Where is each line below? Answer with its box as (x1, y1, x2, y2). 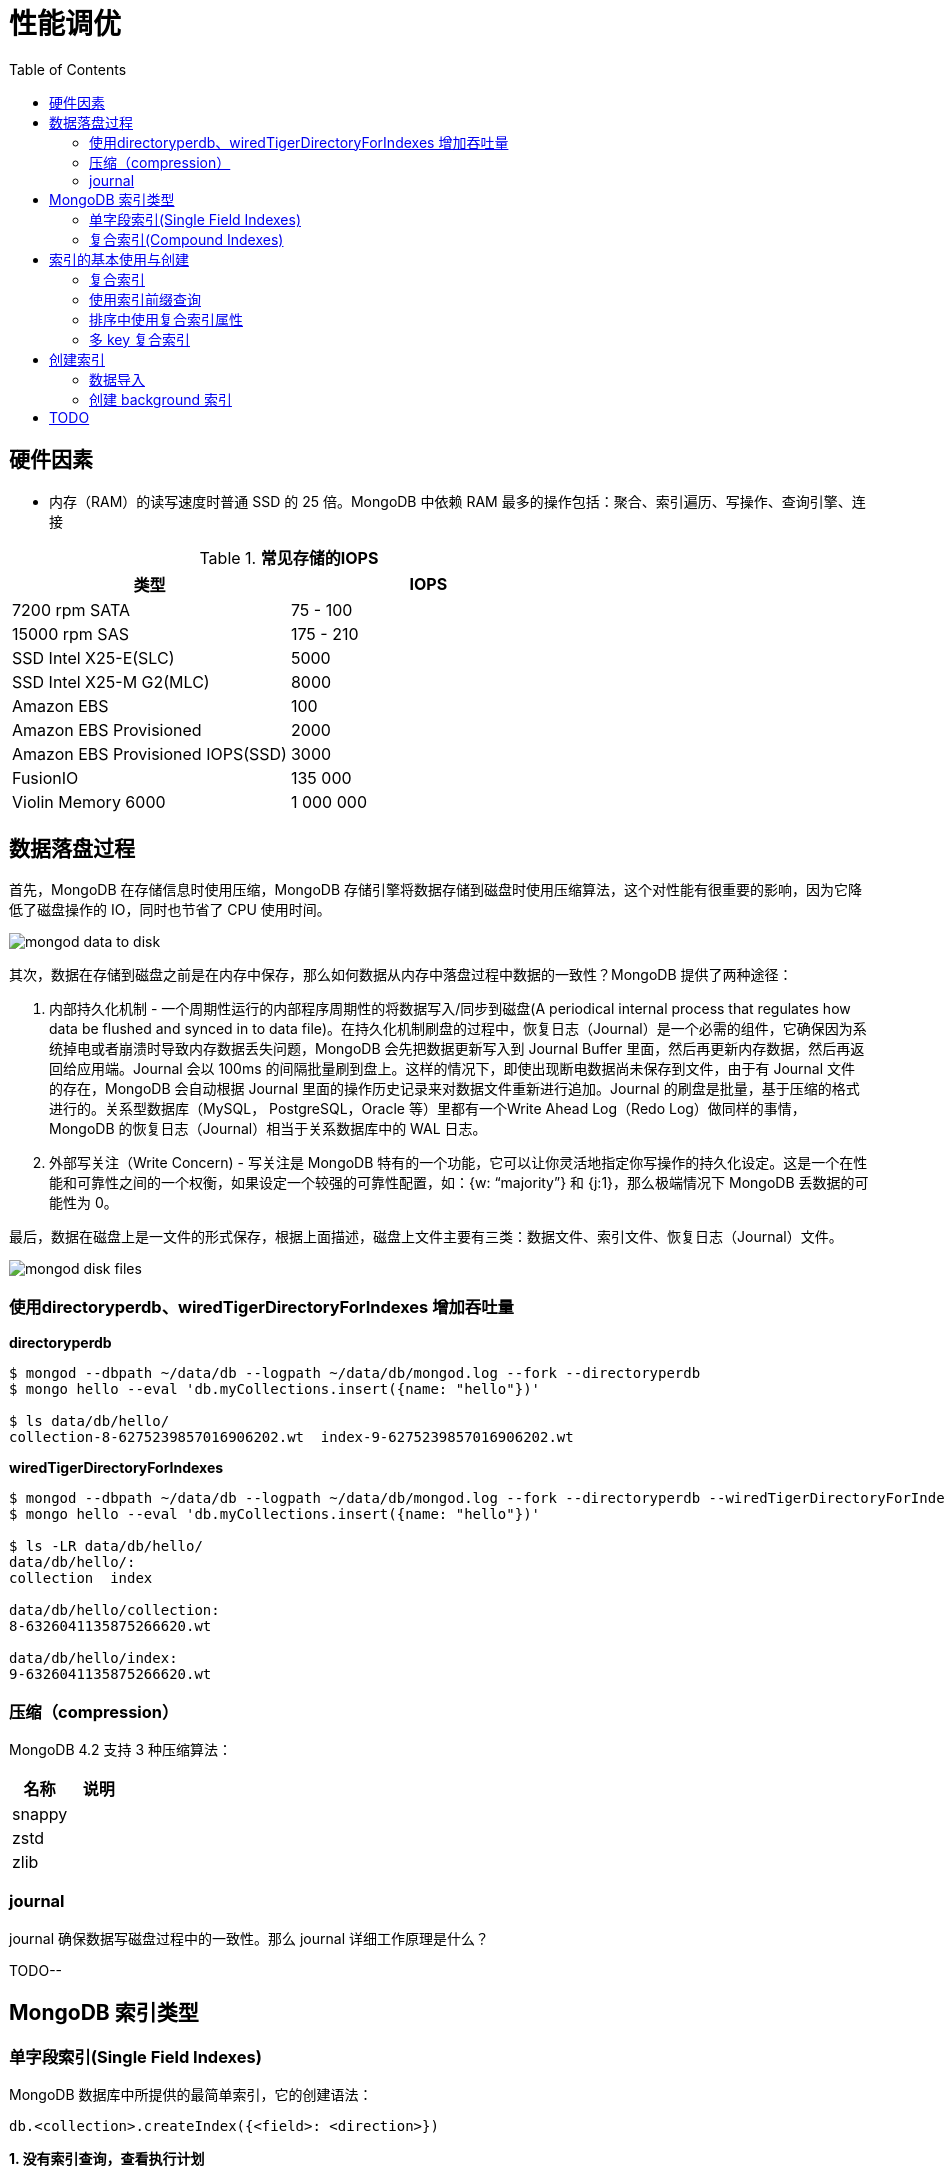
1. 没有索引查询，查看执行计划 (9, 2149, 205, 2167)
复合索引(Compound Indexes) (89, 230, 284, 248)
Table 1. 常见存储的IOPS (199, 547, 379, 568)
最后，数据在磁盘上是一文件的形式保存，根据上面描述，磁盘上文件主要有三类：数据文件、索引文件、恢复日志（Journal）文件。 (9, 1228, 843, 1246)
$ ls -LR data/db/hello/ (9, 1538, 203, 1555)
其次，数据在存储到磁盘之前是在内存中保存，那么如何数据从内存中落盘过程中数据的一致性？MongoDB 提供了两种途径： (9, 966, 793, 984)
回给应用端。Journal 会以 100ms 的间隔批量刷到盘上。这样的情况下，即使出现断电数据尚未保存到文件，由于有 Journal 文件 (49, 1060, 856, 1078)
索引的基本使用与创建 (49, 250, 189, 268)
